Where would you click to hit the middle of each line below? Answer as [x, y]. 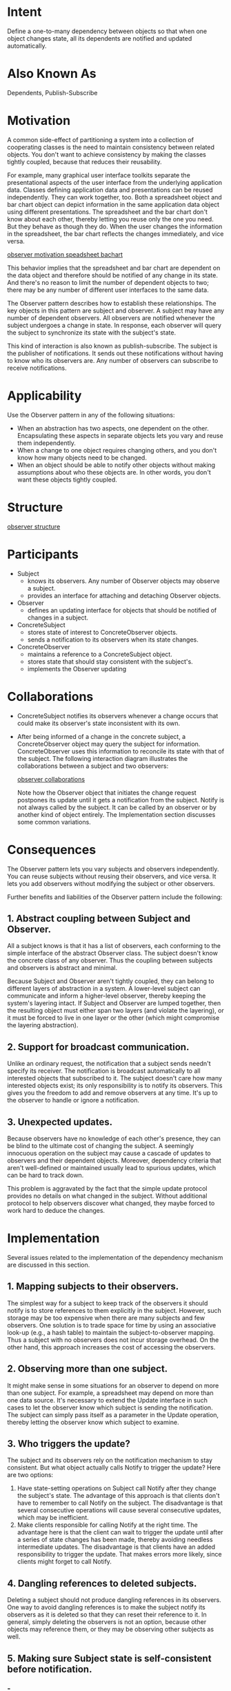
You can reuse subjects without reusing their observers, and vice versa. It [112, 876]
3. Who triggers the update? [69, 1444]
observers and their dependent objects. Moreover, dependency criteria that [114, 1160]
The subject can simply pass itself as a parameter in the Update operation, [113, 1414]
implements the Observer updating [77, 669]
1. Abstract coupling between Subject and [99, 918]
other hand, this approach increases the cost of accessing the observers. [111, 1347]
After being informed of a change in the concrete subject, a [101, 736]
